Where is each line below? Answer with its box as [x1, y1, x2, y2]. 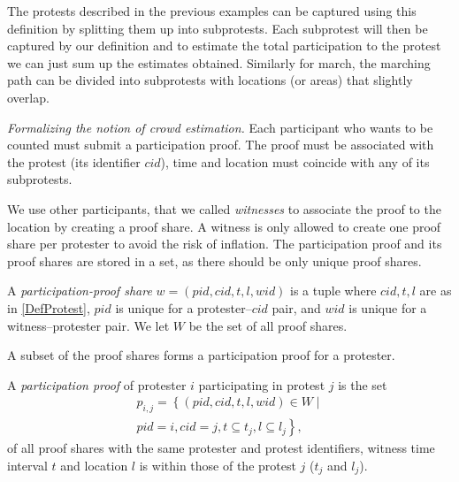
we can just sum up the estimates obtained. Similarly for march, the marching [7, 53, 431, 72]
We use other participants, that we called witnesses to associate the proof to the [7, 199, 441, 218]
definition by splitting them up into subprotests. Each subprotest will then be [7, 19, 428, 37]
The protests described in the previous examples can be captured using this [7, 2, 417, 19]
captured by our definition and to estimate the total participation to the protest [7, 36, 441, 55]
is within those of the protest [139, 455, 296, 474]
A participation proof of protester [7, 375, 187, 394]
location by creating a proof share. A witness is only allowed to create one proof [7, 217, 441, 235]
